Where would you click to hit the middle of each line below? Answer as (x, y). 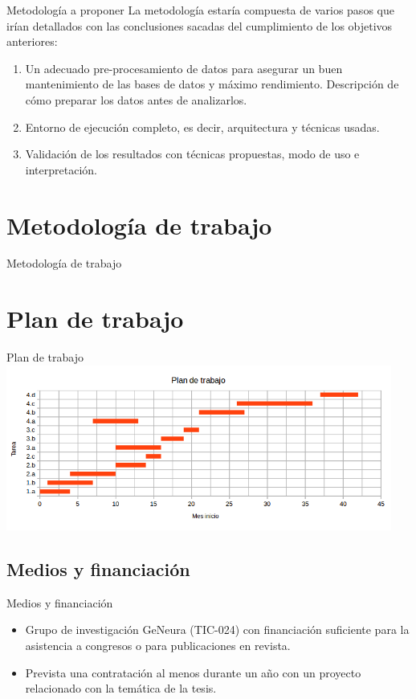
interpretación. (61, 169)
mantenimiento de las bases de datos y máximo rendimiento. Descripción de (212, 84)
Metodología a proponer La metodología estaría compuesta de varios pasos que (200, 10)
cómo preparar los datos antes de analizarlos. (136, 99)
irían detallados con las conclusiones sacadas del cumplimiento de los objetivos (200, 25)
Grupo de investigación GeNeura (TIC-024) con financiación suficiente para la (217, 630)
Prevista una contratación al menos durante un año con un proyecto (193, 672)
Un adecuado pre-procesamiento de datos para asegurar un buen (184, 68)
